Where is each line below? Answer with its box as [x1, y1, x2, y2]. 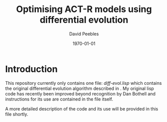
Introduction [5, 63, 58, 75]
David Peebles [69, 31, 99, 37]
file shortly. [5, 111, 28, 117]
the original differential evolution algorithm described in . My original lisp [5, 85, 154, 91]
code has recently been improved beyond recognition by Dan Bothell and [5, 90, 156, 96]
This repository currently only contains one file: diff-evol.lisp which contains [5, 80, 162, 86]
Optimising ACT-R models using [16, 4, 152, 15]
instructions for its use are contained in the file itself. [5, 96, 113, 102]
